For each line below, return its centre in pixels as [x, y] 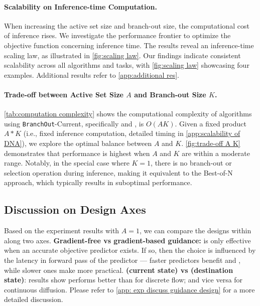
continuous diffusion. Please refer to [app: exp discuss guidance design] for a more [129, 289]
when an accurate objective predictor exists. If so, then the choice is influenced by [130, 250]
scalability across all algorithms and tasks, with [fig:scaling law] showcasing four [127, 65]
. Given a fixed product [211, 123]
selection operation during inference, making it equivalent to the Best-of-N [118, 172]
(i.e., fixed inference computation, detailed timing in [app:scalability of [132, 133]
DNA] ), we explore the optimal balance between [78, 143]
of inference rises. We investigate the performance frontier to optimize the [117, 35]
